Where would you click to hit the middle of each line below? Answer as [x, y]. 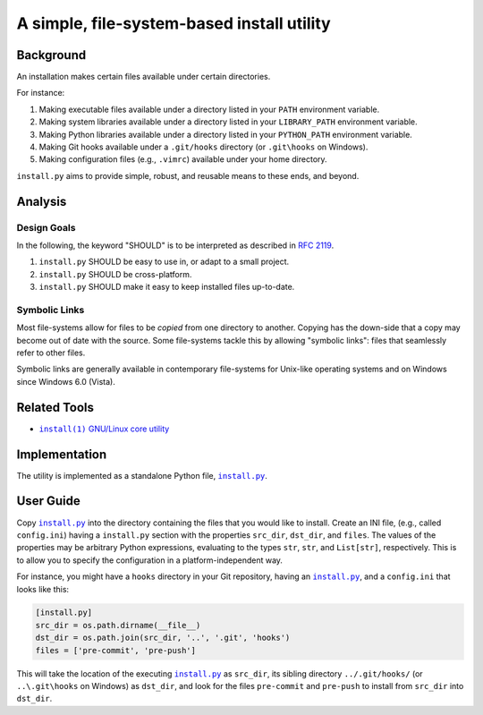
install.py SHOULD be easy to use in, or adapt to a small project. [164, 262]
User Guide [48, 501]
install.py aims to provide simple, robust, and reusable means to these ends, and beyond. [188, 175]
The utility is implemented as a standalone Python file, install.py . [142, 475]
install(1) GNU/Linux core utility [104, 429]
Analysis [42, 201]
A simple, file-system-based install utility [174, 23]
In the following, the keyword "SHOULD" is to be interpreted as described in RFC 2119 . [175, 245]
